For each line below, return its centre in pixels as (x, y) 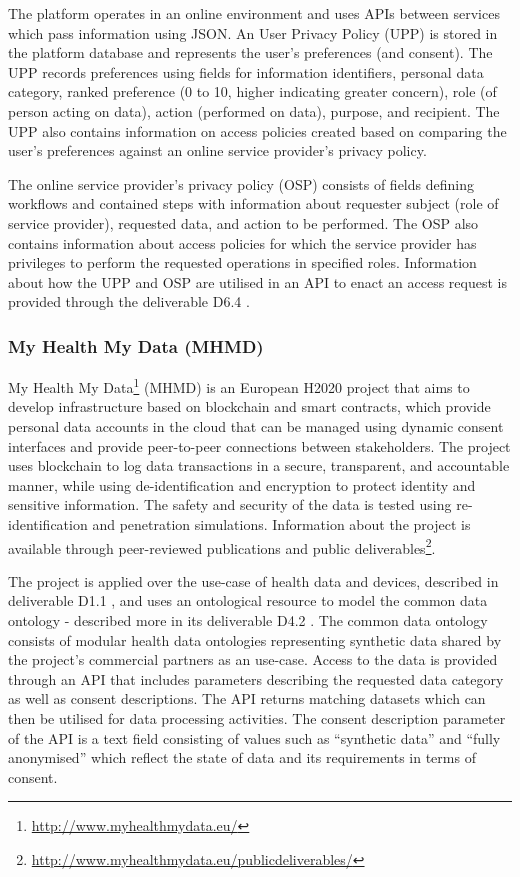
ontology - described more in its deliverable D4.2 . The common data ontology (248, 619)
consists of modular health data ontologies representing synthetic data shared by (255, 639)
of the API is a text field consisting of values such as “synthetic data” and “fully (254, 737)
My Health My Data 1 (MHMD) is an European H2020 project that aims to (239, 385)
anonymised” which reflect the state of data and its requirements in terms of (242, 757)
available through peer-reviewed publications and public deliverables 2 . (222, 546)
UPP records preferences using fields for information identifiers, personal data (246, 71)
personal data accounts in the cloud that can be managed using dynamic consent (256, 425)
